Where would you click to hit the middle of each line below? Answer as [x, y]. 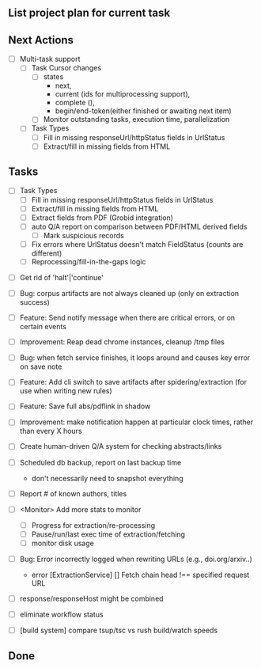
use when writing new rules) [66, 391]
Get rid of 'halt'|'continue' [62, 277]
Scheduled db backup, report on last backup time [100, 462]
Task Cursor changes [66, 68]
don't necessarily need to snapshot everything [107, 478]
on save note [41, 366]
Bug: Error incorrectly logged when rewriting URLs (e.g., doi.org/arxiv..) [136, 559]
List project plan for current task [89, 13]
